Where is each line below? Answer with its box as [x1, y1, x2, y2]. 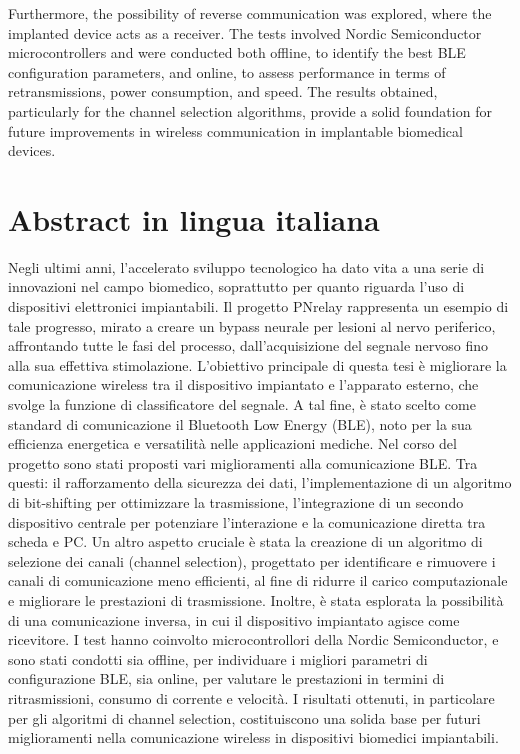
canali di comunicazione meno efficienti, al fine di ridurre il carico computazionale [8, 570, 508, 591]
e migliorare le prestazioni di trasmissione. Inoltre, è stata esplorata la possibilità [8, 589, 504, 610]
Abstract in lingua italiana [8, 198, 380, 239]
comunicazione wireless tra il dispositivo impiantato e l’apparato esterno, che [8, 374, 479, 395]
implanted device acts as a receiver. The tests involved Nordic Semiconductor [8, 22, 482, 43]
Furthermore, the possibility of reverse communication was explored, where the [8, 3, 492, 23]
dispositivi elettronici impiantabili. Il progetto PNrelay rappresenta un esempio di [8, 296, 509, 317]
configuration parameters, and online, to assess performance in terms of [8, 61, 446, 82]
